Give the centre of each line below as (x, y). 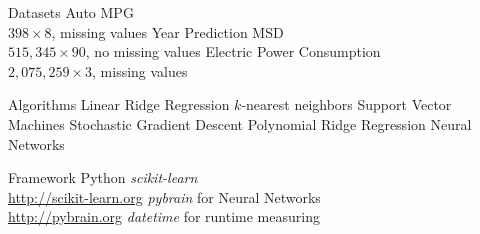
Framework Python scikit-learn (103, 177)
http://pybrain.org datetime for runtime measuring (164, 216)
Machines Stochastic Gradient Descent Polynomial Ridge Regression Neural (240, 123)
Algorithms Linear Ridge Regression (119, 104)
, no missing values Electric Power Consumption (233, 51)
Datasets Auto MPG (71, 12)
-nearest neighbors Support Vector (346, 104)
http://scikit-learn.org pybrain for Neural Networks (164, 196)
